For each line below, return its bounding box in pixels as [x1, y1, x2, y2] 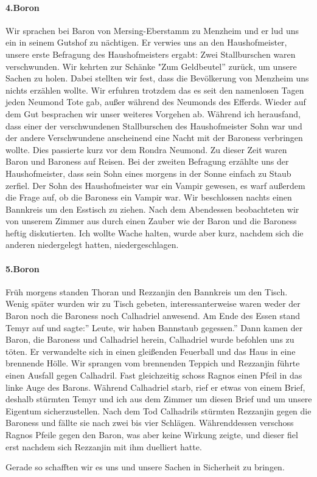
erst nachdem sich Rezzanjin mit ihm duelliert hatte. [5, 440, 202, 453]
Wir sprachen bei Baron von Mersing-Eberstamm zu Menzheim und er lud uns [5, 24, 299, 36]
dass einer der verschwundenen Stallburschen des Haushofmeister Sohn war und [5, 119, 302, 132]
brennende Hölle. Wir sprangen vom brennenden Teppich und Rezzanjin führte [5, 357, 300, 369]
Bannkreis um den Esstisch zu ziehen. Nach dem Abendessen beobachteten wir [5, 202, 299, 215]
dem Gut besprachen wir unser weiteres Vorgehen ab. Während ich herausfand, [5, 107, 301, 120]
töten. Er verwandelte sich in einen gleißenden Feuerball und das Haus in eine [5, 345, 296, 357]
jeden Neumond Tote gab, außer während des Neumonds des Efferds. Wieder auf [5, 95, 306, 108]
